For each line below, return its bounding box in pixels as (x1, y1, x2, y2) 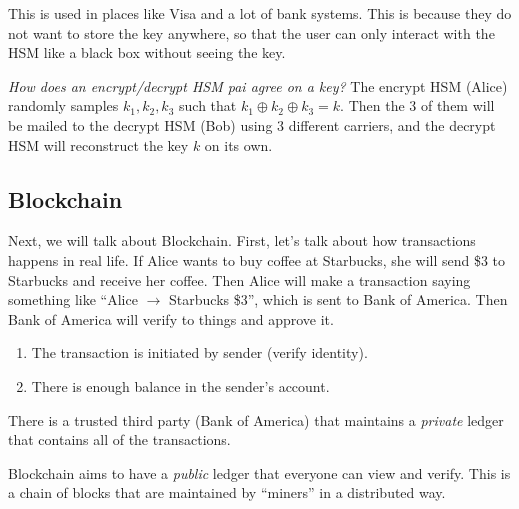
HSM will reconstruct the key (8, 134, 189, 155)
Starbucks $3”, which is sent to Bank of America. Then (169, 289, 508, 310)
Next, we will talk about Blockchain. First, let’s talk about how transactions (8, 230, 476, 251)
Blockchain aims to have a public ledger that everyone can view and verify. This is (8, 462, 511, 483)
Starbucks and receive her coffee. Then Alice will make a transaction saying (8, 269, 471, 290)
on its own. (204, 134, 273, 155)
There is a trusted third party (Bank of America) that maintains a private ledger (8, 409, 504, 430)
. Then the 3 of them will (340, 95, 495, 116)
